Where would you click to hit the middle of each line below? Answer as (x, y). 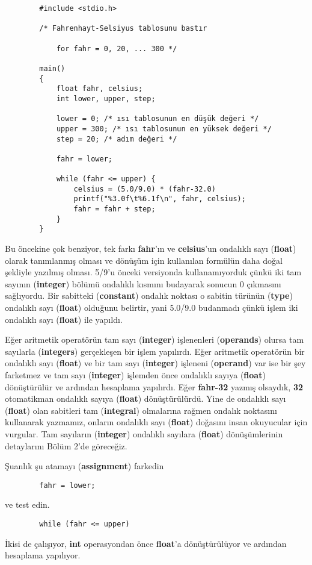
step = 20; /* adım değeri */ (117, 139)
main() (52, 68)
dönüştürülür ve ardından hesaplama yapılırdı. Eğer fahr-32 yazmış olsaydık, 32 (154, 386)
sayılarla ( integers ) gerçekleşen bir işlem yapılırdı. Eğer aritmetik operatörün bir (155, 351)
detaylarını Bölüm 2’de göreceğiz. (66, 445)
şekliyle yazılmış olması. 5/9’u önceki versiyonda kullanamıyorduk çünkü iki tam (153, 272)
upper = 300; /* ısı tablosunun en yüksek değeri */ (164, 129)
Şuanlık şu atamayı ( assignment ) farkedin (84, 466)
